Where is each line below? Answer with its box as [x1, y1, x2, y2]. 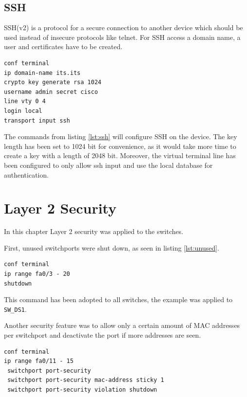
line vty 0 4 [4, 98, 46, 105]
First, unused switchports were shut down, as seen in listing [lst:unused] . [4, 242, 219, 253]
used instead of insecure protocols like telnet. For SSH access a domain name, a [4, 32, 241, 42]
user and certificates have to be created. [4, 41, 123, 52]
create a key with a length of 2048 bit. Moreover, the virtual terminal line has [4, 150, 236, 161]
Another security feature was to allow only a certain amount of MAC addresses [4, 320, 240, 330]
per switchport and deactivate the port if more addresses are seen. [4, 330, 201, 340]
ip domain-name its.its [4, 69, 81, 76]
